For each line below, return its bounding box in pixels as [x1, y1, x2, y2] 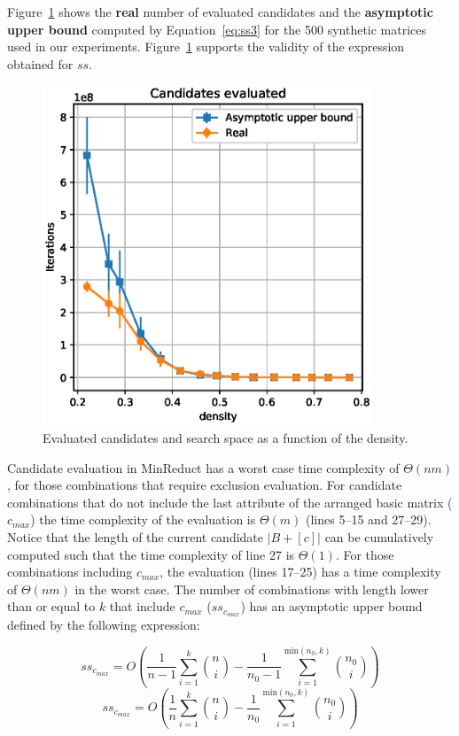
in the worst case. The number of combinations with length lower [74, 579, 429, 598]
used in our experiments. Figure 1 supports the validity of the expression [7, 37, 405, 56]
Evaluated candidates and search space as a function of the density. [43, 428, 408, 446]
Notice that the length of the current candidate [7, 527, 264, 546]
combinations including [7, 562, 133, 581]
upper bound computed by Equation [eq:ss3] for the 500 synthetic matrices [7, 19, 427, 38]
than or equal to [7, 597, 96, 616]
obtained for [7, 54, 74, 73]
